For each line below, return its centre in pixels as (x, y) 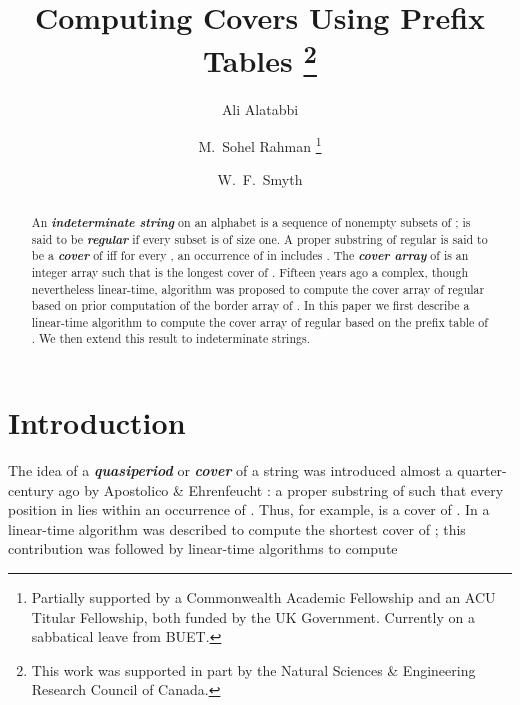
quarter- (482, 470)
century (31, 489)
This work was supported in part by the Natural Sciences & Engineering (253, 669)
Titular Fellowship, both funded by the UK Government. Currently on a (253, 616)
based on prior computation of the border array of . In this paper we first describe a (250, 305)
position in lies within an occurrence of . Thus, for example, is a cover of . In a (249, 509)
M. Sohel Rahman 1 (260, 144)
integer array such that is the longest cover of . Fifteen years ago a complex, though (250, 271)
